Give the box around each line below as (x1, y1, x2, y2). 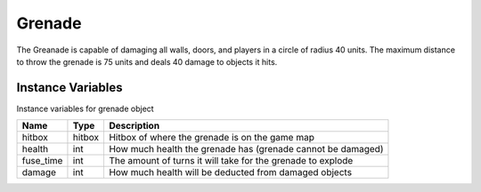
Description (108, 120, 160, 132)
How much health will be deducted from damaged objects (108, 166, 352, 179)
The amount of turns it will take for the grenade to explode (108, 155, 354, 167)
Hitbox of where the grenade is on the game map (108, 132, 315, 144)
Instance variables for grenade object (16, 103, 155, 114)
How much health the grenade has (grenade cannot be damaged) (108, 143, 384, 156)
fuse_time (21, 155, 63, 167)
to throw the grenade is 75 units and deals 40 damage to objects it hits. (16, 56, 278, 67)
